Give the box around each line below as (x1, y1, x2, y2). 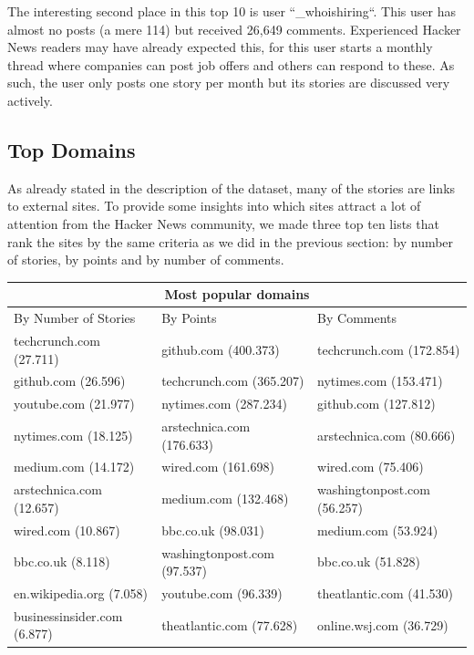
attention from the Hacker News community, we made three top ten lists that (7, 213, 439, 233)
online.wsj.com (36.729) (317, 615, 448, 634)
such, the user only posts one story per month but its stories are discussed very (7, 73, 450, 92)
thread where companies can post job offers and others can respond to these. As (7, 55, 455, 74)
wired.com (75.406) (317, 457, 424, 476)
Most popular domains (164, 285, 310, 304)
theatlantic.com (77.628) (161, 615, 298, 634)
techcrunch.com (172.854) (317, 339, 460, 359)
